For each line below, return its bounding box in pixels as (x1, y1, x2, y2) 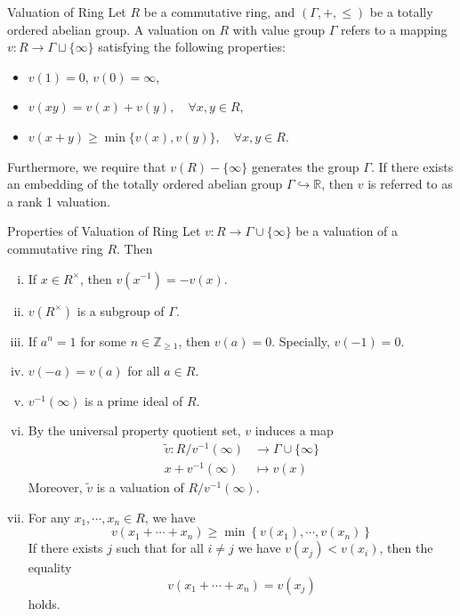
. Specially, (271, 331, 330, 350)
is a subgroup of (77, 301, 165, 320)
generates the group (251, 157, 359, 175)
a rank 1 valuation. (7, 191, 110, 210)
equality (28, 558, 72, 577)
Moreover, (28, 478, 83, 497)
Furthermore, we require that (7, 157, 166, 175)
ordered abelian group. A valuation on (7, 20, 215, 38)
